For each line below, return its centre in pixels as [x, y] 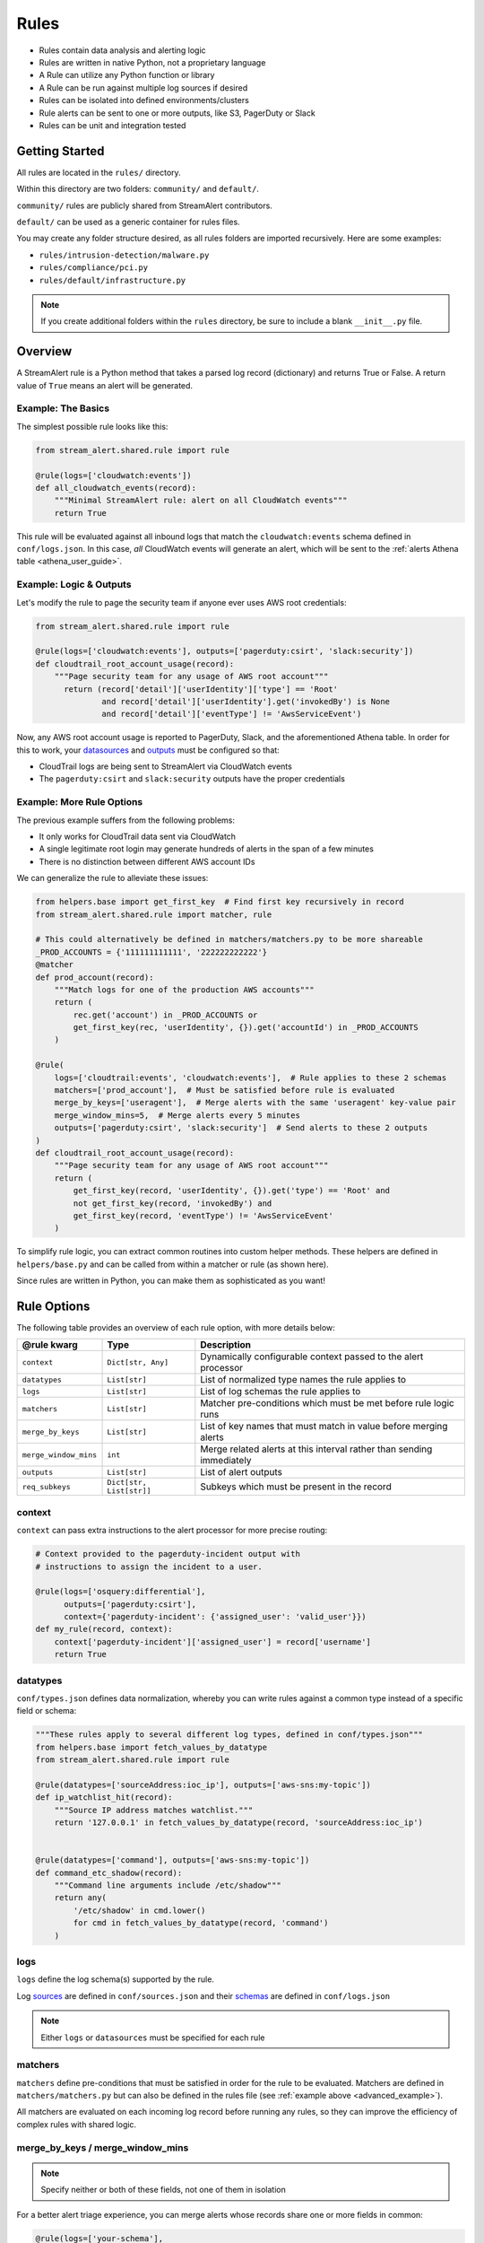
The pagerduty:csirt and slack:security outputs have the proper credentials [192, 779]
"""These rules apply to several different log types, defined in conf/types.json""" [229, 1735]
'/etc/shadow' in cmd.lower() [139, 1910]
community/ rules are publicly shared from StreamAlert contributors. [144, 205]
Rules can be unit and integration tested [112, 125]
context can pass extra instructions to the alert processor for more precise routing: [172, 1531]
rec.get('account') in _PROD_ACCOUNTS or [165, 1015]
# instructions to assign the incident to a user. [149, 1567]
